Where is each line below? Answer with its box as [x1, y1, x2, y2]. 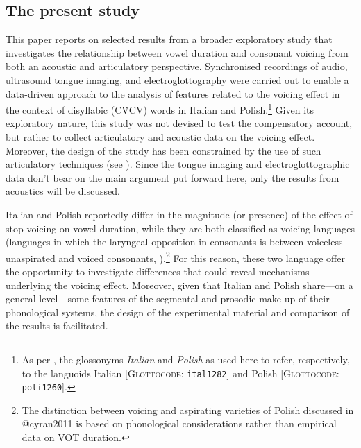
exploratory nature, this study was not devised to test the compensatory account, [6, 116, 353, 130]
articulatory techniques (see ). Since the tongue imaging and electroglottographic [6, 157, 350, 171]
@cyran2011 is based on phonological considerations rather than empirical [22, 416, 337, 431]
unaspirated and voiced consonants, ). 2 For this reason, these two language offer [6, 248, 345, 265]
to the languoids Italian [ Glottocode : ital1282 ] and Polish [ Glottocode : [22, 365, 339, 380]
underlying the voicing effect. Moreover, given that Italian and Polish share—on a [6, 277, 353, 292]
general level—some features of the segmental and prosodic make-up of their [6, 291, 330, 306]
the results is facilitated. [6, 318, 108, 333]
